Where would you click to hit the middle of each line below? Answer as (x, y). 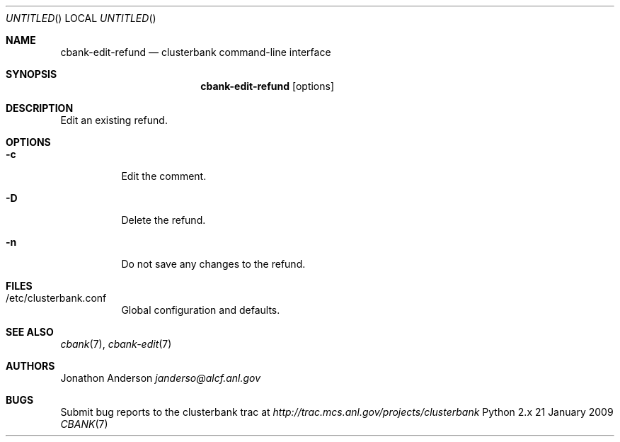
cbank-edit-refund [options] (268, 86)
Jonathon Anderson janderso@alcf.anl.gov (161, 378)
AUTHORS (30, 366)
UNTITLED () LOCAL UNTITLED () (81, 18)
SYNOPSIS (31, 74)
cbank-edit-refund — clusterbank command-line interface (196, 52)
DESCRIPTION (40, 108)
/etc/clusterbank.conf (56, 298)
